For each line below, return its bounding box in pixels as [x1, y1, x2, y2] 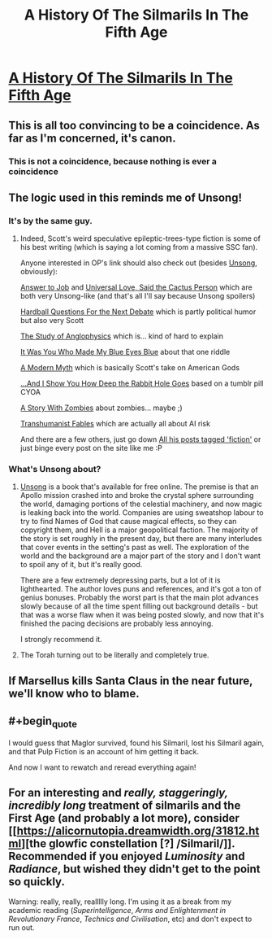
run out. [8, 922, 35, 932]
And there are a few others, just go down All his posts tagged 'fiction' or [19, 435, 261, 444]
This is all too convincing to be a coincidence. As [8, 118, 260, 132]
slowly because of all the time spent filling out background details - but [19, 601, 258, 611]
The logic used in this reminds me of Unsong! [8, 190, 242, 204]
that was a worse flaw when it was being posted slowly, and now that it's [19, 610, 265, 620]
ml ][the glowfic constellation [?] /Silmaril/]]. [8, 836, 235, 851]
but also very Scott [19, 316, 84, 325]
